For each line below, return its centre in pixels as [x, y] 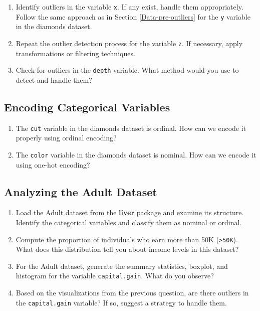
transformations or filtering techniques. [75, 53]
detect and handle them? [54, 80]
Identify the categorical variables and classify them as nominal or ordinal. [129, 222]
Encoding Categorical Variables [87, 107]
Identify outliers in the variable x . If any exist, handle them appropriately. [129, 7]
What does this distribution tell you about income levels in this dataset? [127, 249]
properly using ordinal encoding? [66, 138]
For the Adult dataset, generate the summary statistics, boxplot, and [122, 266]
